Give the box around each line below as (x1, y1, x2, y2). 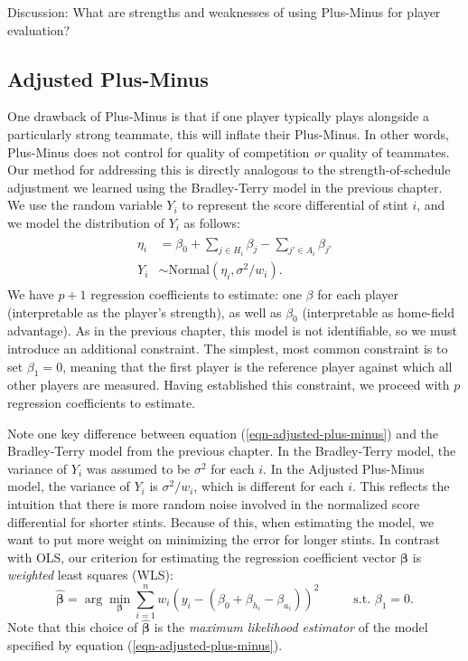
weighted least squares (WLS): (7, 565, 173, 584)
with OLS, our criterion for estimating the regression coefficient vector (7, 547, 397, 566)
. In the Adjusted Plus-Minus (263, 458, 425, 477)
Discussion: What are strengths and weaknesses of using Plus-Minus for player (7, 3, 441, 21)
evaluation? (7, 20, 70, 39)
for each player (317, 285, 399, 304)
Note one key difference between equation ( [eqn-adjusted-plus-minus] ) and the (7, 423, 439, 442)
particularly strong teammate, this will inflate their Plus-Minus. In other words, (7, 124, 449, 143)
